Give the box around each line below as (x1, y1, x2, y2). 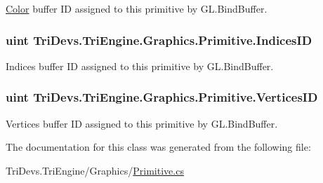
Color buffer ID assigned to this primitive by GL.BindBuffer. (6, 1, 268, 15)
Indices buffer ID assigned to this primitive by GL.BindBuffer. (6, 58, 274, 73)
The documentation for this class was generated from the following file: (6, 140, 311, 154)
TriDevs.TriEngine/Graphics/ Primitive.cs (6, 163, 184, 177)
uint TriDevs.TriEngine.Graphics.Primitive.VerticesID (6, 88, 318, 106)
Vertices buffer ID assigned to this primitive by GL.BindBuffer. (6, 116, 278, 130)
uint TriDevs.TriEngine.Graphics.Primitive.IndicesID (6, 31, 312, 48)
